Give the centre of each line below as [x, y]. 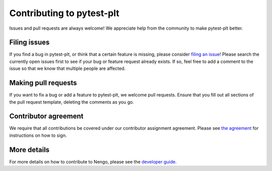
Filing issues [29, 42]
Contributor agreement [46, 116]
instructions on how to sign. [38, 135]
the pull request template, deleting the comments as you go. [72, 102]
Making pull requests [43, 83]
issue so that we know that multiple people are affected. [67, 68]
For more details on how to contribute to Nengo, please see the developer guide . [93, 161]
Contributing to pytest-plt [64, 13]
